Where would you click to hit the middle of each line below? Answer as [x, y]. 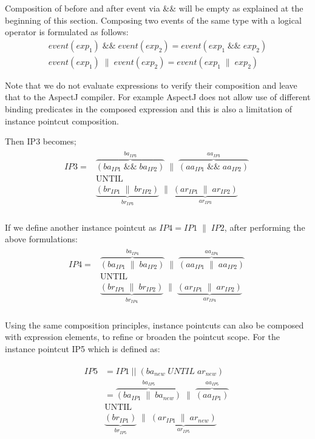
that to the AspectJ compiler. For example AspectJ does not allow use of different [158, 97]
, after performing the [265, 227]
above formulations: [41, 239]
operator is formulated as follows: [67, 32]
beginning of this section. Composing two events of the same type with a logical [153, 20]
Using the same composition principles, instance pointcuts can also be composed [154, 325]
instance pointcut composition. [62, 121]
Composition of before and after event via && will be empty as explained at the [154, 8]
